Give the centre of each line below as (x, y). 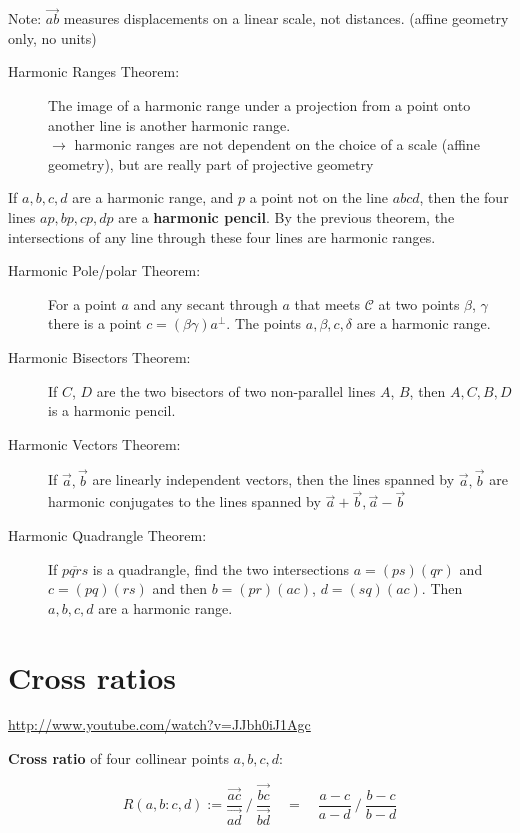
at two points (419, 303)
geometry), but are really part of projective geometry (211, 163)
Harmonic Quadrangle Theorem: (107, 534)
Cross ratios (92, 676)
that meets (327, 303)
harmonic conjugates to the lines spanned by (184, 501)
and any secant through (205, 303)
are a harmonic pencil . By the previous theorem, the (286, 216)
